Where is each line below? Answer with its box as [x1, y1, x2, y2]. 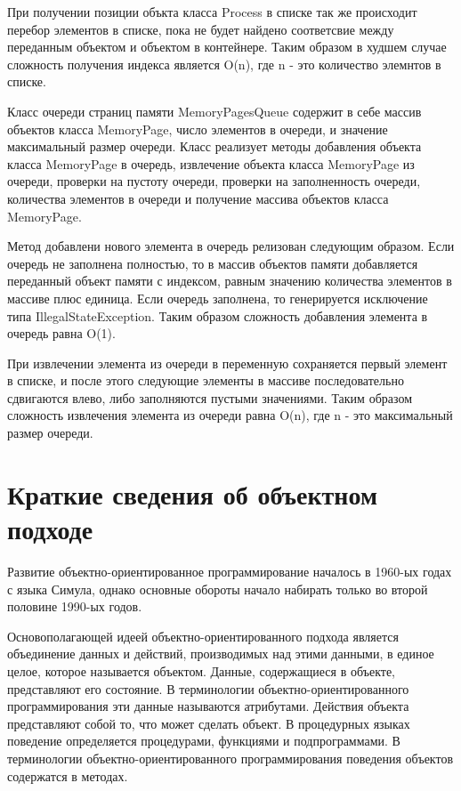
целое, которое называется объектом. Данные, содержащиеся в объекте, [7, 661, 395, 680]
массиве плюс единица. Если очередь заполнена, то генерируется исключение [7, 288, 428, 307]
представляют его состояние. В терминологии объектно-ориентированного [7, 679, 409, 698]
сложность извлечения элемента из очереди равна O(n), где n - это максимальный [7, 406, 453, 424]
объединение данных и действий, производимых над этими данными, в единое [7, 644, 434, 663]
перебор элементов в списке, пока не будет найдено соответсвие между [7, 20, 394, 38]
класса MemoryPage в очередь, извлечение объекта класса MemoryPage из [7, 154, 415, 173]
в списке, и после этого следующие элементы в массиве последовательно [7, 371, 404, 390]
